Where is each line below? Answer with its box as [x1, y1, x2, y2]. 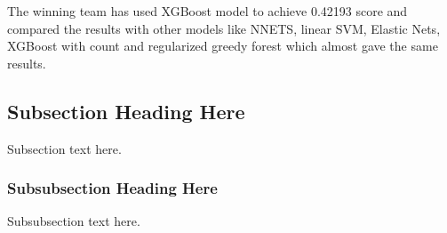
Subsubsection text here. [7, 212, 140, 230]
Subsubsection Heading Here [7, 177, 218, 199]
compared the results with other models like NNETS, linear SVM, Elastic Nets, [7, 19, 441, 37]
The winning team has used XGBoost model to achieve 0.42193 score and [7, 2, 408, 20]
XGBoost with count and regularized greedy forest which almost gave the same [7, 36, 438, 55]
